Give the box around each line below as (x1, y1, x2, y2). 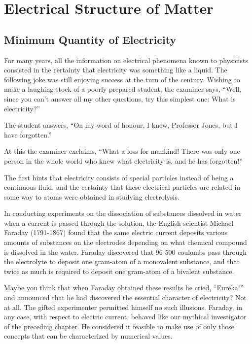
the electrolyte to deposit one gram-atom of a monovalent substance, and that (4, 256, 240, 267)
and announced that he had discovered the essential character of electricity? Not (4, 292, 247, 303)
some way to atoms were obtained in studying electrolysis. (4, 191, 180, 202)
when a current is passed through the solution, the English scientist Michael (4, 217, 234, 228)
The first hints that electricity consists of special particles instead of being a (4, 172, 234, 182)
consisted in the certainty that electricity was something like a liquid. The (4, 65, 227, 75)
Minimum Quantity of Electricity (4, 32, 177, 47)
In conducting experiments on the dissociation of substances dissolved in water (4, 208, 242, 218)
